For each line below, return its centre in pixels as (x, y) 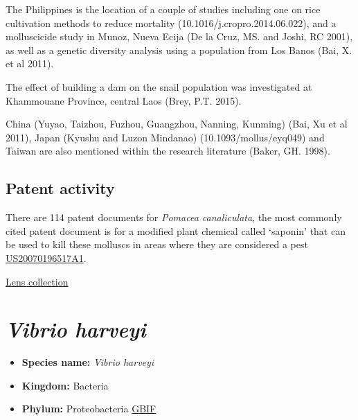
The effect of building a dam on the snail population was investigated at (159, 86)
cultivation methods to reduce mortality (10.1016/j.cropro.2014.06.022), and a (171, 23)
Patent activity (60, 188)
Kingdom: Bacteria (65, 385)
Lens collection (37, 281)
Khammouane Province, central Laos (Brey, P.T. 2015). (124, 100)
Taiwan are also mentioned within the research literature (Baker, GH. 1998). (168, 151)
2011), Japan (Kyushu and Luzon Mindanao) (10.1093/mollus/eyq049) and (165, 137)
